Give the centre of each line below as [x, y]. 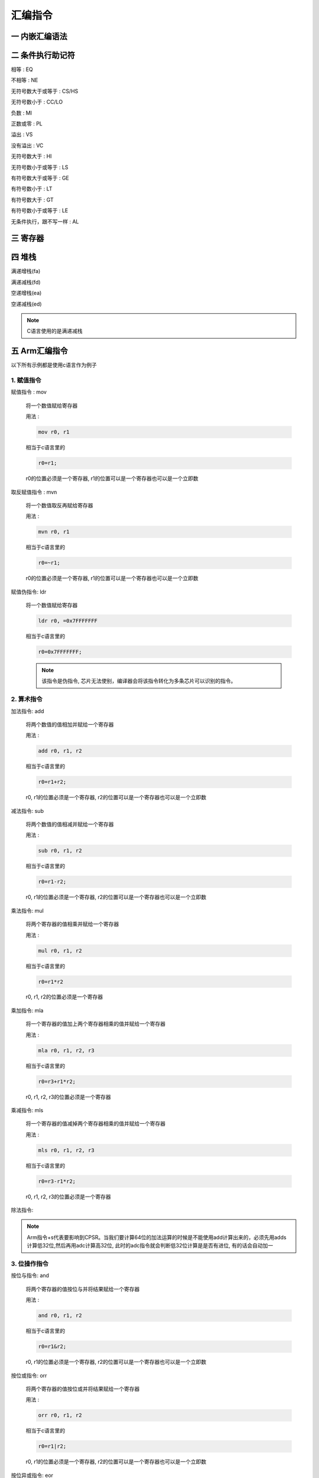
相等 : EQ [22, 69]
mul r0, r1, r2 [60, 951]
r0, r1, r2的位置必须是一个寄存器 [64, 997]
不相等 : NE [25, 80]
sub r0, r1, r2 [60, 851]
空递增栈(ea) [26, 293]
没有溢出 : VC [27, 145]
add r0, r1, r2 [60, 751]
